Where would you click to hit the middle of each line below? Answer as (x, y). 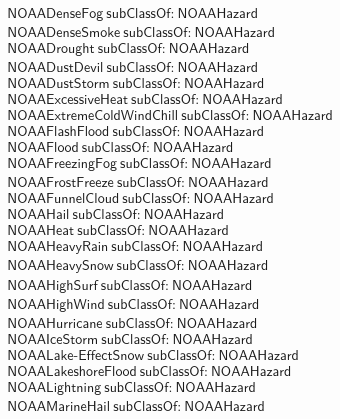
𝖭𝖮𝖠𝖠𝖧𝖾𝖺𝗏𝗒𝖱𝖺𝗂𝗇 (58, 247)
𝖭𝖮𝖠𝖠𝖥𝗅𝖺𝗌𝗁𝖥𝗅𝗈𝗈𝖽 (58, 132)
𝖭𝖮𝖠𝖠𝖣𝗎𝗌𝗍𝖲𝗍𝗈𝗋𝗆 (58, 84)
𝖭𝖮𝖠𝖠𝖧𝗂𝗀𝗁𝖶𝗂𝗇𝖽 (56, 304)
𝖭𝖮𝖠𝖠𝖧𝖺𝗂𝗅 (38, 215)
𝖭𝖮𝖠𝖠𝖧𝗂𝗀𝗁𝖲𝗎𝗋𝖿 (52, 285)
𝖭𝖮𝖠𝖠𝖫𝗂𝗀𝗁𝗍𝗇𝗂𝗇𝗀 (54, 387)
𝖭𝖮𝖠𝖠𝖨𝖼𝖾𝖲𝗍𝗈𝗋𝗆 (53, 339)
